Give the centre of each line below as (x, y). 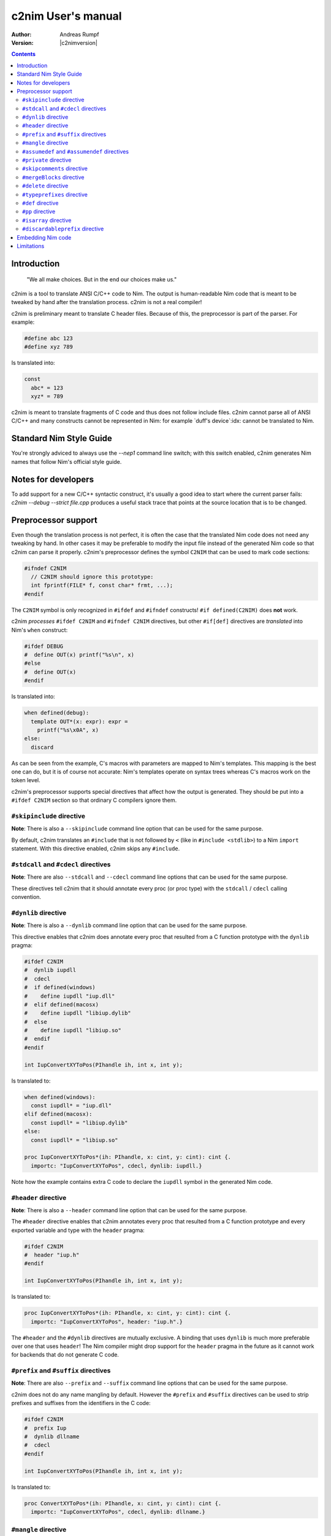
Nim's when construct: (40, 630)
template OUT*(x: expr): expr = (79, 721)
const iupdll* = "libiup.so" (75, 1140)
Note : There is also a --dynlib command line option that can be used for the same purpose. (129, 925)
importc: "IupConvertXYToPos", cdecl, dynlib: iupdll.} (116, 1166)
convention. (26, 897)
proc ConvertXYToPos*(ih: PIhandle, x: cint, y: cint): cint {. (123, 1503)
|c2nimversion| (79, 42)
